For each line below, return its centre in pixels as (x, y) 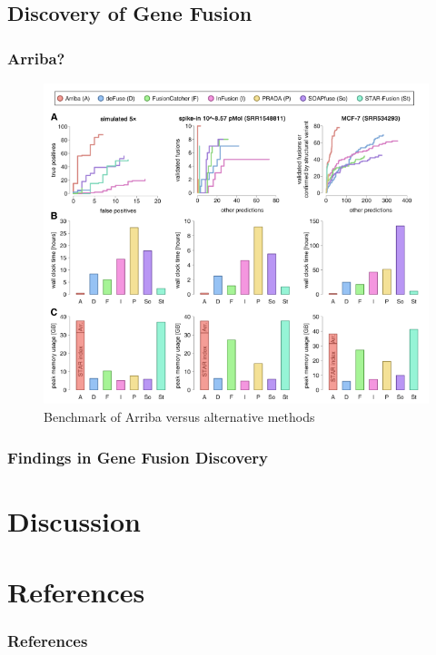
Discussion (74, 520)
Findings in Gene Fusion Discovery (138, 457)
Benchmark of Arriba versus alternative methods (179, 417)
